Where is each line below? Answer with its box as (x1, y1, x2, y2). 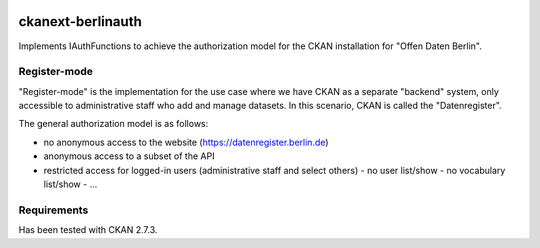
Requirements (18, 203, 89, 217)
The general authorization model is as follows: (18, 118, 209, 130)
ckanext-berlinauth (18, 13, 142, 30)
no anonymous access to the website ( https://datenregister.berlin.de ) (43, 136, 329, 148)
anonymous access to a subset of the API (43, 150, 215, 162)
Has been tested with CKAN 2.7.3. (18, 224, 158, 236)
